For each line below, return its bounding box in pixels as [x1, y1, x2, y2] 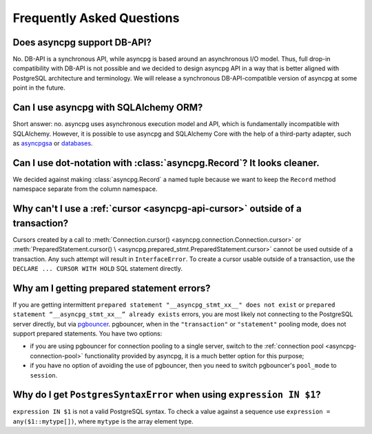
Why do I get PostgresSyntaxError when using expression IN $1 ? [12, 389, 322, 401]
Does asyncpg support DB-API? [12, 37, 152, 48]
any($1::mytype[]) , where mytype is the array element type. [12, 417, 194, 425]
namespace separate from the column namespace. [12, 185, 158, 193]
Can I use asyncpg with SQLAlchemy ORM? [12, 102, 203, 114]
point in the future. [12, 83, 65, 92]
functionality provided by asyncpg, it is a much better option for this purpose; [84, 351, 304, 360]
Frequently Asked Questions [12, 10, 180, 25]
